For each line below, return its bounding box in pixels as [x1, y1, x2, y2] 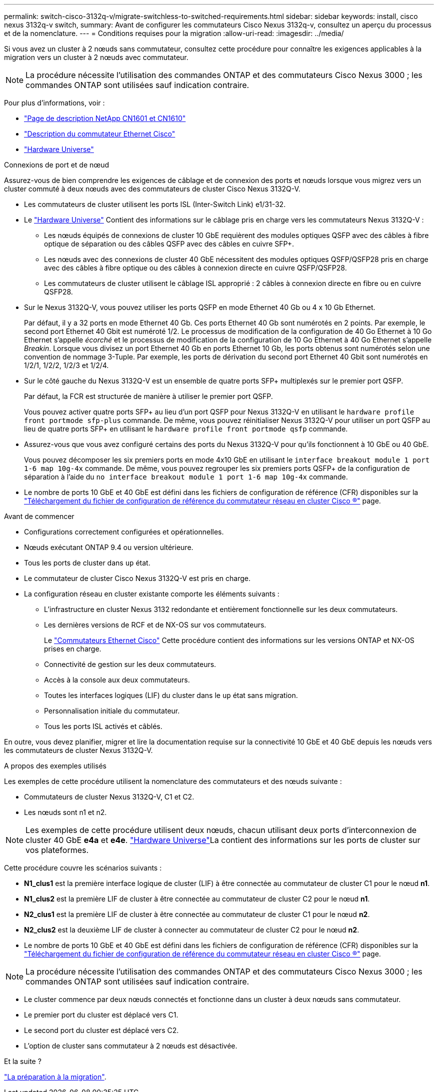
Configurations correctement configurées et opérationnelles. [24, 527, 224, 536]
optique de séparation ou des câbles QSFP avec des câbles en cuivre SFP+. [44, 239, 294, 248]
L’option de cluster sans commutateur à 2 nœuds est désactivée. [24, 1041, 237, 1050]
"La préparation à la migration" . [4, 1072, 106, 1081]
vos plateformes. [25, 845, 89, 855]
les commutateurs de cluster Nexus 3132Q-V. [4, 746, 153, 754]
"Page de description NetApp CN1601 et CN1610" [24, 114, 186, 122]
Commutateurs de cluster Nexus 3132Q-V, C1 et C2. [24, 792, 194, 801]
